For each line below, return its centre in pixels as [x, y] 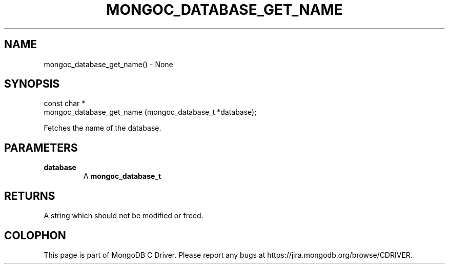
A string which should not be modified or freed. [124, 216]
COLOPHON [35, 235]
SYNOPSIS [32, 84]
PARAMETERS [41, 148]
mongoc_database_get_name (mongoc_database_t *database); [150, 112]
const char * [65, 104]
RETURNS [30, 196]
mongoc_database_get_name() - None [108, 64]
